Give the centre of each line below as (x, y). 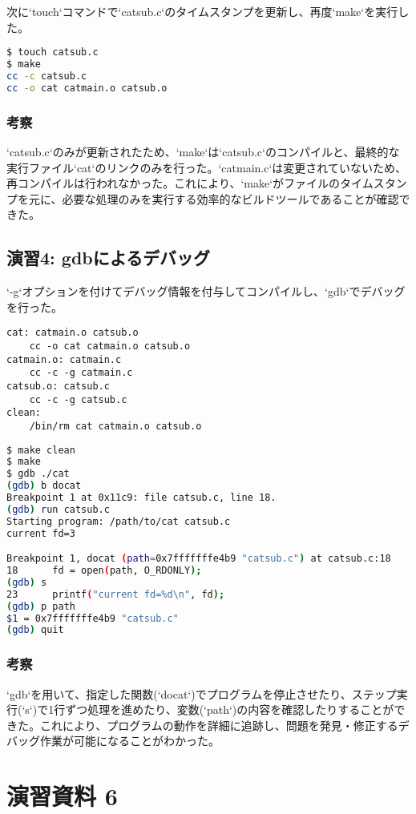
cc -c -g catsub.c (78, 399)
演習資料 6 (62, 796)
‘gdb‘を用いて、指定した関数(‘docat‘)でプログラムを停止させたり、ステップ (202, 693)
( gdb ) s (27, 582)
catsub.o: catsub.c (58, 386)
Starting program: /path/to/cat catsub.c (119, 521)
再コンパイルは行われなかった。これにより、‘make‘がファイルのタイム (190, 183)
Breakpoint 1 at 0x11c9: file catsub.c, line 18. (141, 498)
